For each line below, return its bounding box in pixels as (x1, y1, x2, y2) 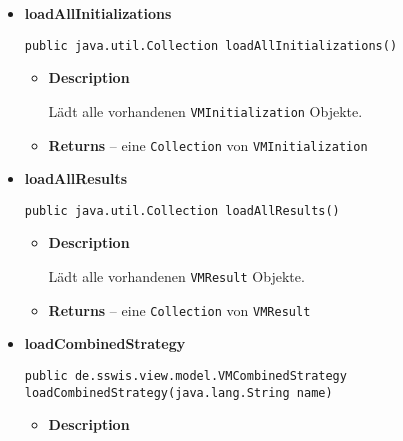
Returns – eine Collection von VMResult (48, 299, 311, 320)
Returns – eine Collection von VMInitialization (48, 134, 368, 155)
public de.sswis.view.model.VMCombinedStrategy (24, 368, 347, 383)
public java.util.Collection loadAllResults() (24, 203, 340, 218)
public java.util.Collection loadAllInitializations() (24, 38, 398, 53)
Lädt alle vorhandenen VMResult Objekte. (48, 266, 305, 286)
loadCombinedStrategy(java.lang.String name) (24, 385, 333, 400)
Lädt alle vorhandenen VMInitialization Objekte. (48, 100, 363, 121)
